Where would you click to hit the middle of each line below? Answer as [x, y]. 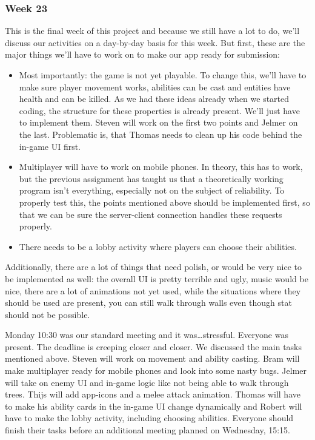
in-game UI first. [50, 146]
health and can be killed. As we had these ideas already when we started [154, 99]
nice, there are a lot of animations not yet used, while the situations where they [153, 290]
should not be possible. [48, 314]
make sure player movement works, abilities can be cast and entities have [155, 86]
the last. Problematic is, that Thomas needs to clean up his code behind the [161, 134]
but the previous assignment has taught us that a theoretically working [151, 178]
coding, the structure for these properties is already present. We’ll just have [159, 110]
